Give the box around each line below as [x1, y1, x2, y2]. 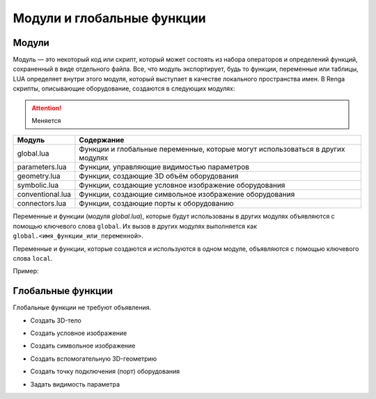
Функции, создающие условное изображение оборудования [79, 181, 285, 190]
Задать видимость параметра [30, 380, 120, 389]
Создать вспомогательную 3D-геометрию [30, 355, 157, 363]
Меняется [31, 117, 62, 125]
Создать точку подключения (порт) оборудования [30, 367, 180, 375]
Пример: [13, 267, 39, 275]
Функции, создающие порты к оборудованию [79, 199, 234, 209]
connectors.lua [17, 199, 66, 209]
